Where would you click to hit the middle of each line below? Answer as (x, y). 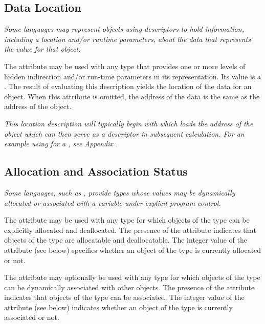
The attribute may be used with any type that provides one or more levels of (125, 66)
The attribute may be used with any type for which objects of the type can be (127, 220)
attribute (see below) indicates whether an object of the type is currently (118, 307)
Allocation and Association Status (96, 171)
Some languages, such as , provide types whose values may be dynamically (120, 192)
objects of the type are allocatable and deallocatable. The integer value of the (126, 240)
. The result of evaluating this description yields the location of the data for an (128, 86)
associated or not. (32, 317)
